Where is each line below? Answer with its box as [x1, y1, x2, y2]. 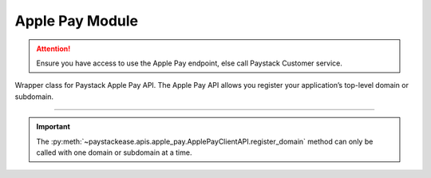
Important [36, 122, 71, 132]
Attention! [36, 44, 71, 53]
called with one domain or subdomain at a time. [36, 148, 192, 157]
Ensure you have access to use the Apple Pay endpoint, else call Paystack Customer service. [36, 58, 343, 68]
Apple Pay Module [14, 12, 139, 30]
